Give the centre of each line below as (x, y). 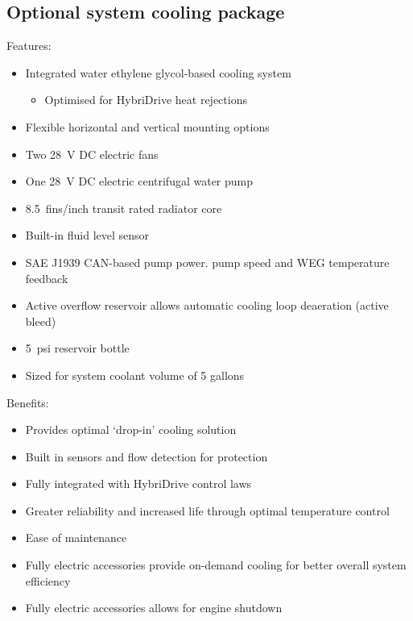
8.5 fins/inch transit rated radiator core (124, 208)
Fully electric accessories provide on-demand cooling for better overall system (216, 565)
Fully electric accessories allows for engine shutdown (154, 608)
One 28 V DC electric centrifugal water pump (139, 181)
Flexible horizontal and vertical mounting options (147, 126)
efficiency (48, 580)
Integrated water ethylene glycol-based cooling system (158, 72)
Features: (29, 46)
